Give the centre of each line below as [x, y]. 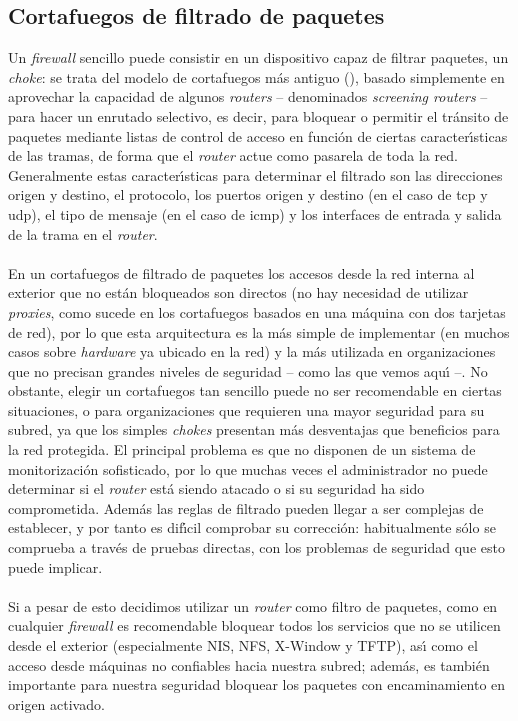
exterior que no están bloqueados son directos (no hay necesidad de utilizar [238, 292]
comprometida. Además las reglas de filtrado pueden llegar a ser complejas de [246, 507]
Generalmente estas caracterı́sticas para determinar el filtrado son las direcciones [255, 174]
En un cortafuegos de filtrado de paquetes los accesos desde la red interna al [241, 272]
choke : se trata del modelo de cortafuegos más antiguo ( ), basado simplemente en [256, 76]
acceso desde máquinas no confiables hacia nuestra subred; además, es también [249, 664]
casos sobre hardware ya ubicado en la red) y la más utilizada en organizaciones [252, 351]
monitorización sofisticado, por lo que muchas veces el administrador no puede [248, 468]
